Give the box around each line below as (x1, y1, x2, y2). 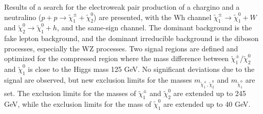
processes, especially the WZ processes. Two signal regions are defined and (4, 43, 238, 53)
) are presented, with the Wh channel (93, 11, 212, 22)
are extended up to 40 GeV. (163, 99, 251, 109)
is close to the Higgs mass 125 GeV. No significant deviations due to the (28, 64, 255, 74)
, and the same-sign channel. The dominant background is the (57, 22, 252, 33)
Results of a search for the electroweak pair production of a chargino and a (4, 2, 240, 12)
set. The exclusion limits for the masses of (4, 88, 136, 99)
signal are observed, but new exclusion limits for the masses (4, 74, 192, 85)
